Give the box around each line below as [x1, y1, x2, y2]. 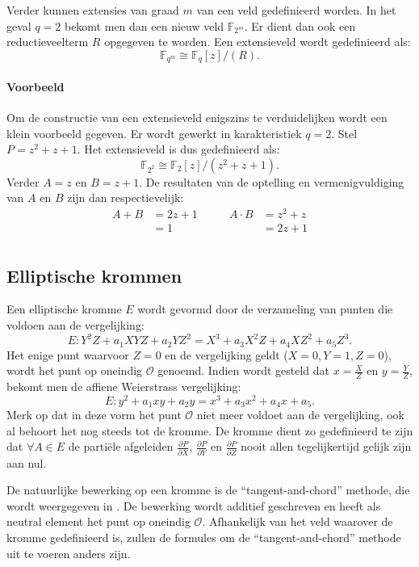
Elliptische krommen [6, 262, 182, 288]
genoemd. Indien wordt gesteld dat [157, 362, 330, 379]
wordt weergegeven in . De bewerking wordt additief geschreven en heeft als [6, 497, 381, 514]
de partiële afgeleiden [68, 438, 174, 455]
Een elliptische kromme [6, 300, 122, 317]
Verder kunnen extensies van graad [6, 2, 179, 18]
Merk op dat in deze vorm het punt [6, 406, 182, 423]
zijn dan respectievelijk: [67, 189, 184, 206]
